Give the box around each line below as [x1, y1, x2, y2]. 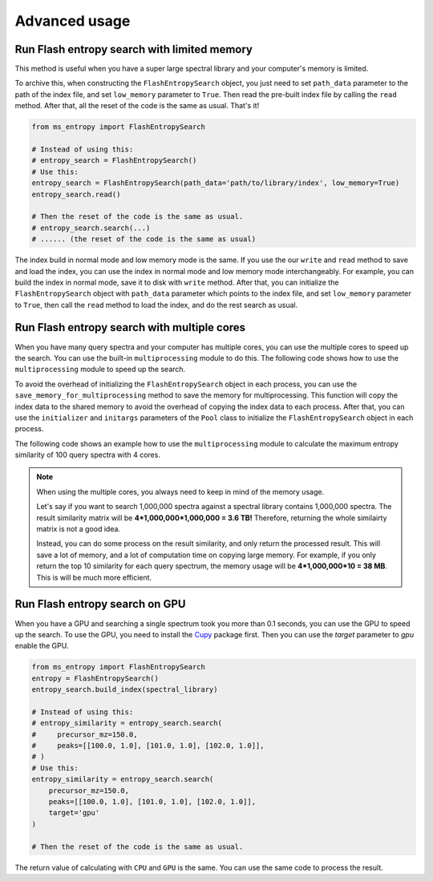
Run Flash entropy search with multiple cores [14, 321, 246, 334]
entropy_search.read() [31, 189, 121, 199]
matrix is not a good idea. [36, 524, 120, 534]
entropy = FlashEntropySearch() [31, 673, 160, 683]
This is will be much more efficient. [36, 572, 152, 582]
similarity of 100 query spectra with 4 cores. [14, 450, 160, 460]
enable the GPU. [14, 641, 69, 651]
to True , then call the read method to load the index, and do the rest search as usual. [14, 300, 298, 309]
